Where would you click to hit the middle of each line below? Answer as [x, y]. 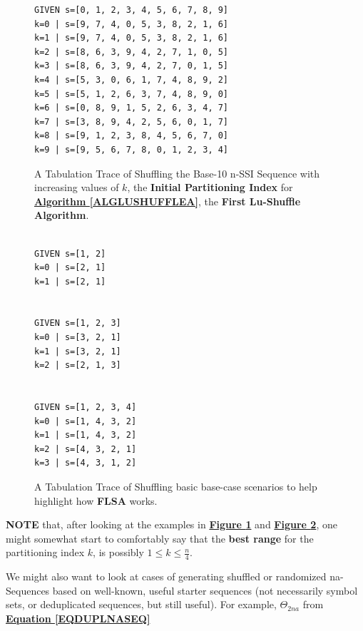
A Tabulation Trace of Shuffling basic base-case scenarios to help [176, 486]
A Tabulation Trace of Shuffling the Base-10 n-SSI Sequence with [177, 173]
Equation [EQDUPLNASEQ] [78, 618]
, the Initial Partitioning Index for [210, 187]
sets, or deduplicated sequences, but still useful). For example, [141, 604]
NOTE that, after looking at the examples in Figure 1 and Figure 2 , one [172, 524]
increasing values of [77, 187]
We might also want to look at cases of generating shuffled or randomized [166, 576]
